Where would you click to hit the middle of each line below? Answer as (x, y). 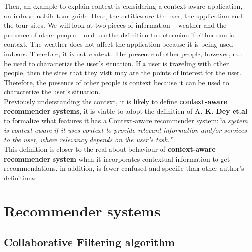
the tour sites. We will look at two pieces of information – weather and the (115, 25)
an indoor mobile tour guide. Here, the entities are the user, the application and (123, 15)
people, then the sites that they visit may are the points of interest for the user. (123, 73)
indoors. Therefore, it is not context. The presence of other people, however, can (124, 53)
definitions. (20, 177)
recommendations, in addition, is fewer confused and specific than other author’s (124, 168)
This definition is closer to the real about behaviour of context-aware (110, 149)
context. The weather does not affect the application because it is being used (118, 44)
